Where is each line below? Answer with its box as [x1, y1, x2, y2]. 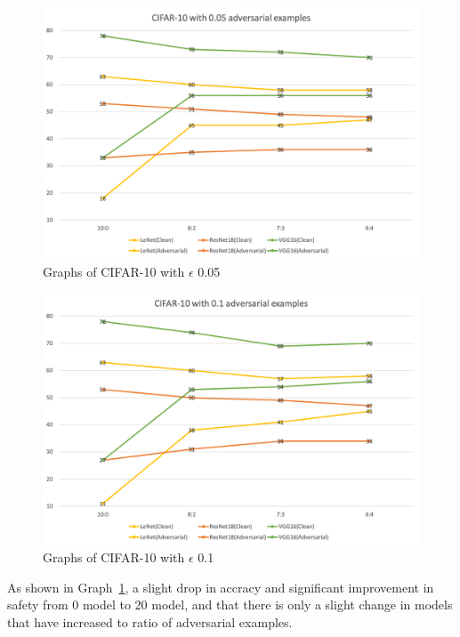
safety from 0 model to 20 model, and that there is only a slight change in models [7, 595, 453, 614]
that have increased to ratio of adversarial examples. [7, 613, 293, 631]
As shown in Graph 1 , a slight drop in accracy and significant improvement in [7, 577, 434, 596]
